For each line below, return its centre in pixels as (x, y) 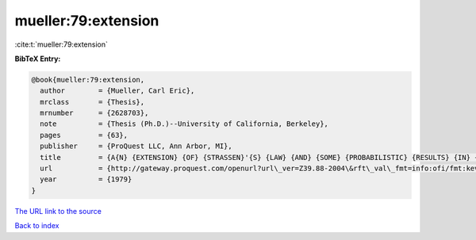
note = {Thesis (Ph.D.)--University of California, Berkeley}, (184, 124)
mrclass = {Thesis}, (92, 102)
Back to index (37, 226)
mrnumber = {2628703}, (94, 113)
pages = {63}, (84, 135)
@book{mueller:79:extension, (88, 80)
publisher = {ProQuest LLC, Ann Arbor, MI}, (136, 146)
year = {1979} (86, 179)
